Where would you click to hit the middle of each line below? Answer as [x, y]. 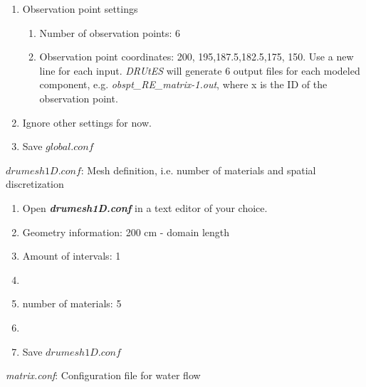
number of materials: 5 [72, 303]
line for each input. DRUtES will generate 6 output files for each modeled [200, 70]
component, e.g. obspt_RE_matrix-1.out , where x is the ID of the [183, 84]
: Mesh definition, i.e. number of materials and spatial [198, 170]
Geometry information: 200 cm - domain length [126, 232]
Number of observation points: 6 [110, 32]
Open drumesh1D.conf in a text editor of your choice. [145, 207]
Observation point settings [80, 9]
